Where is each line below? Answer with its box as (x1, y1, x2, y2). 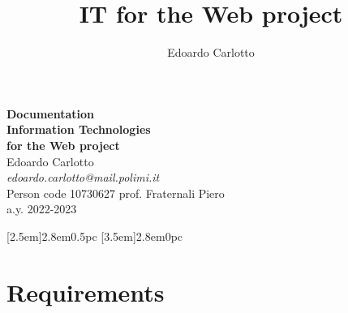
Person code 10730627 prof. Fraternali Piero (6, 184, 225, 201)
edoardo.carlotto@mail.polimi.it (6, 169, 160, 186)
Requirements (6, 275, 165, 308)
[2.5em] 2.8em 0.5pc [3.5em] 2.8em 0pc (6, 227, 183, 244)
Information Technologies (6, 121, 151, 138)
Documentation (6, 105, 95, 122)
